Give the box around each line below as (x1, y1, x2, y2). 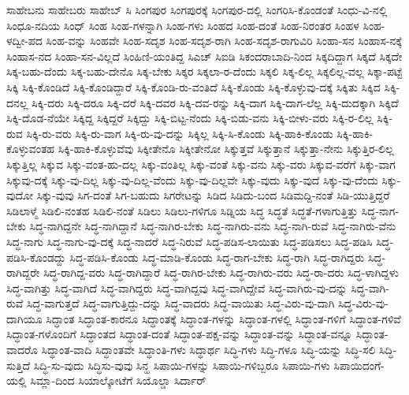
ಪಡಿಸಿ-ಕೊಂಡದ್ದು (6, 248, 66, 265)
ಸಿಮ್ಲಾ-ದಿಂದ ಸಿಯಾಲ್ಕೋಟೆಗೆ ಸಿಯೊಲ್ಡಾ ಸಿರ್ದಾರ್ (30, 372, 206, 389)
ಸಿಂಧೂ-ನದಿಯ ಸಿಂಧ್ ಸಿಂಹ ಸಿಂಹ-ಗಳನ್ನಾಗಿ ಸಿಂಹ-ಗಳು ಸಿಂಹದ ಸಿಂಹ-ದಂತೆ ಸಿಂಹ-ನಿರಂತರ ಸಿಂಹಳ (6, 17, 359, 33)
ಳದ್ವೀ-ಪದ (6, 32, 43, 49)
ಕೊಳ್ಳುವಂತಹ (6, 140, 55, 157)
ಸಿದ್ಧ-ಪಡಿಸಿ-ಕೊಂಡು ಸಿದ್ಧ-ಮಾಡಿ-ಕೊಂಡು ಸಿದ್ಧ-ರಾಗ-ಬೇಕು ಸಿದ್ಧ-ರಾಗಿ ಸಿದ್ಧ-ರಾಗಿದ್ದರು (69, 248, 365, 265)
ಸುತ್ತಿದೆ (6, 356, 31, 373)
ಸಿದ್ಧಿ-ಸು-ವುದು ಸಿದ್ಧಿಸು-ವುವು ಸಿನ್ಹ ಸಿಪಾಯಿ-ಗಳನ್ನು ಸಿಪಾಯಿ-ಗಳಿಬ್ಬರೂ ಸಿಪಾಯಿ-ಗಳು (33, 356, 330, 373)
